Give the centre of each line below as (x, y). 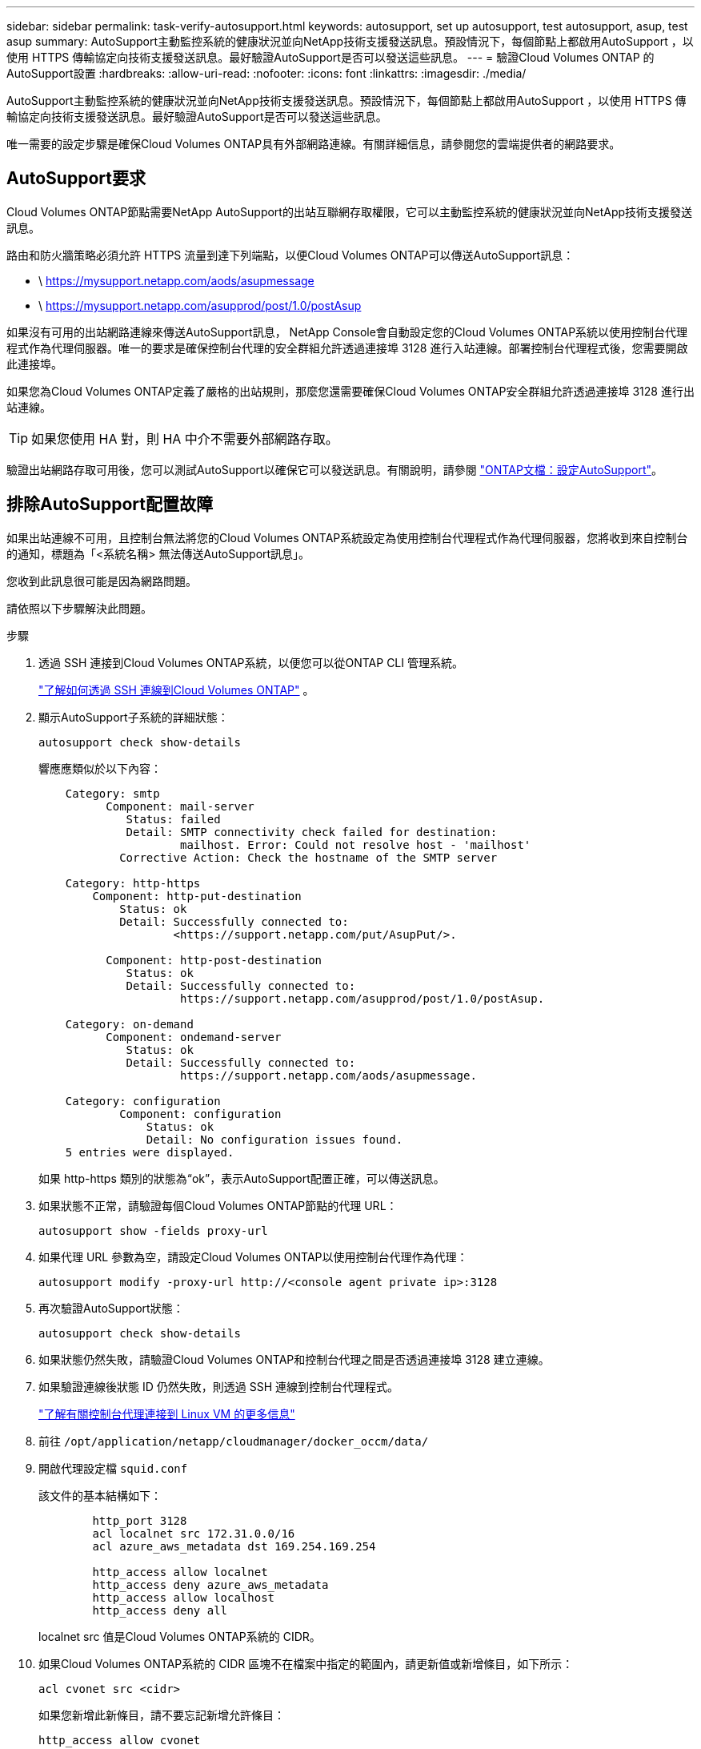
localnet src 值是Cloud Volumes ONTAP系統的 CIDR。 (180, 1636)
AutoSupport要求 (76, 179)
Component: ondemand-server (194, 1037)
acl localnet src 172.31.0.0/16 (194, 1533)
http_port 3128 (140, 1520)
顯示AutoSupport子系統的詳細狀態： (134, 717)
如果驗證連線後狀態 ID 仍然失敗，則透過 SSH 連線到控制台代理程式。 (218, 1386)
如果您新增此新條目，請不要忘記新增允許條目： (162, 1715)
